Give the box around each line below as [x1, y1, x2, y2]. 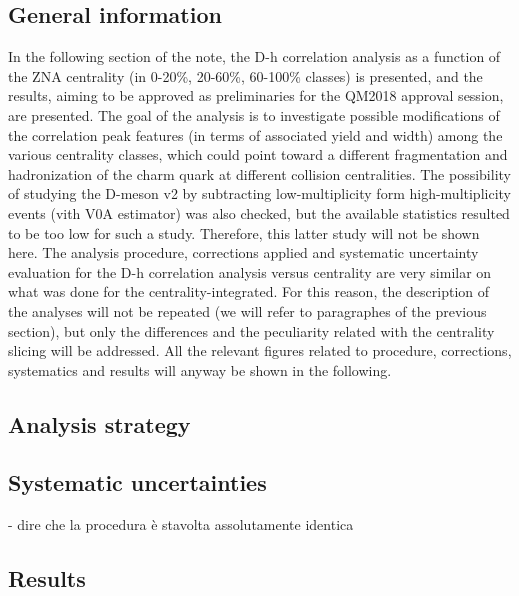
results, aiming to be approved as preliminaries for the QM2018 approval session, [8, 85, 504, 106]
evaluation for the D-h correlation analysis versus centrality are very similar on [8, 261, 492, 282]
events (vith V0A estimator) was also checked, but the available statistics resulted [8, 202, 510, 223]
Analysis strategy [8, 408, 191, 439]
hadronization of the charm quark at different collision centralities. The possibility [8, 163, 511, 184]
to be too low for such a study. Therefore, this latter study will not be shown [8, 222, 480, 243]
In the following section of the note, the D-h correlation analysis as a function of [8, 46, 501, 67]
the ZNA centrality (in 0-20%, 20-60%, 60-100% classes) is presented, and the [8, 65, 483, 86]
